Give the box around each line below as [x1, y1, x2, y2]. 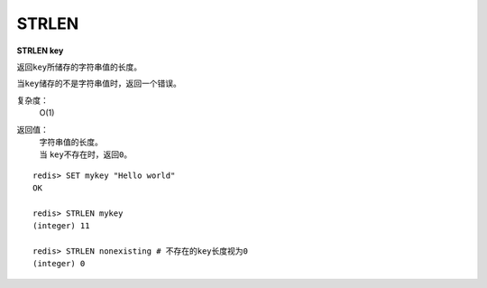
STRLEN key [16, 45, 64, 56]
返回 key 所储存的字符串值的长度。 [16, 61, 142, 72]
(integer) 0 [32, 258, 86, 269]
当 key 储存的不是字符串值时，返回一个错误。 [16, 78, 182, 89]
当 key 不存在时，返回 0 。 [39, 149, 133, 160]
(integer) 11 [32, 221, 90, 231]
